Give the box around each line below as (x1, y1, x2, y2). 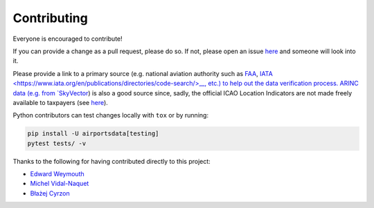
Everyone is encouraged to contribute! (12, 35, 123, 43)
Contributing (12, 10, 88, 26)
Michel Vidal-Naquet (30, 180, 89, 188)
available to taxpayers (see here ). (12, 98, 109, 106)
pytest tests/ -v (27, 139, 87, 147)
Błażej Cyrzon (30, 189, 70, 197)
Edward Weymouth (30, 170, 84, 178)
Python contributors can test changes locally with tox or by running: (12, 111, 209, 120)
